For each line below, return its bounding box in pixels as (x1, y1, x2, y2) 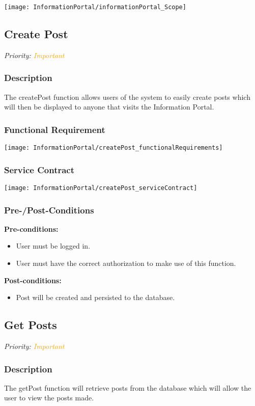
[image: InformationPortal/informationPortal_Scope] (4, 4, 186, 11)
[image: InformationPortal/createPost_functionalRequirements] (4, 144, 223, 152)
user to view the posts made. (4, 392, 94, 403)
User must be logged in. (16, 240, 91, 251)
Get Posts (4, 317, 57, 333)
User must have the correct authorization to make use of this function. (16, 258, 236, 268)
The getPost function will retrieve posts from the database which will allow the (4, 382, 251, 393)
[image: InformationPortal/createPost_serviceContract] (4, 184, 197, 192)
